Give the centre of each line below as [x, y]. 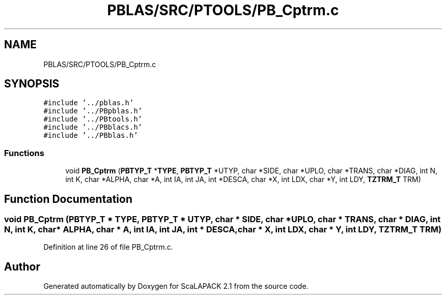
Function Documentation [68, 199]
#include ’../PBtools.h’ [93, 119]
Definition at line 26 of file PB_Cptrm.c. [108, 247]
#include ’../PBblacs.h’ [93, 127]
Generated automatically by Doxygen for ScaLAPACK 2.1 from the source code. [176, 286]
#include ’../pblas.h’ [89, 103]
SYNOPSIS [32, 84]
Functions [24, 153]
